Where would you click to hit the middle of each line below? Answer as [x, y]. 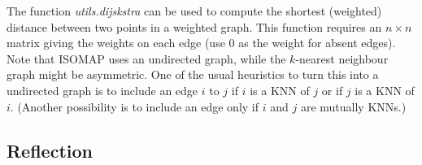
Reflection [50, 150]
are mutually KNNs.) [353, 106]
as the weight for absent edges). [317, 43]
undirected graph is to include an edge [102, 90]
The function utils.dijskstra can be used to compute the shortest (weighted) [194, 11]
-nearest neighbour [342, 58]
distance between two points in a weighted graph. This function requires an [194, 26]
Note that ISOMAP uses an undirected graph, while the [146, 58]
